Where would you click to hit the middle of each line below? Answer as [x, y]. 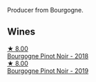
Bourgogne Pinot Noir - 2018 [48, 56]
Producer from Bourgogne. [46, 10]
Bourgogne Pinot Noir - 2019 [48, 71]
